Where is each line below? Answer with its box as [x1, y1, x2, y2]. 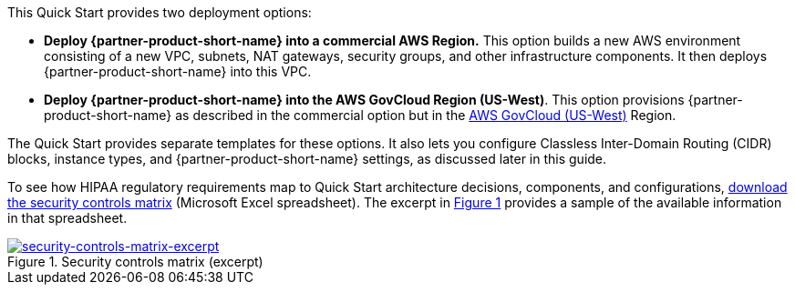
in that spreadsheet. [7, 210, 128, 226]
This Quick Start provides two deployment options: [7, 5, 312, 20]
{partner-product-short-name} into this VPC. [44, 64, 312, 79]
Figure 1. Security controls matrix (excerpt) [7, 254, 263, 269]
